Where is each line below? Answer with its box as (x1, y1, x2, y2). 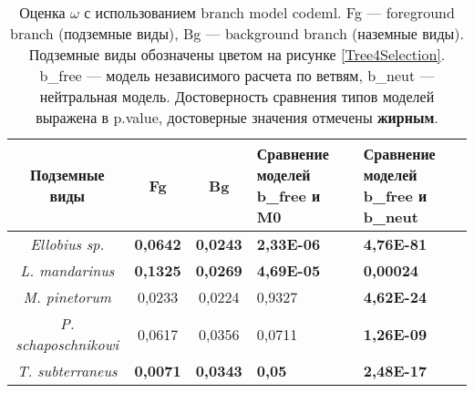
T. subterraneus (16, 360, 118, 381)
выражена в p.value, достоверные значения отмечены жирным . (36, 107, 438, 128)
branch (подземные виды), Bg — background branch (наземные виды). (10, 23, 464, 44)
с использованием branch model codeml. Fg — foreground (84, 2, 455, 23)
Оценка (19, 2, 66, 23)
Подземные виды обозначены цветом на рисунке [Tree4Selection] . (28, 44, 446, 65)
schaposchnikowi (15, 334, 119, 355)
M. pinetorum (23, 286, 111, 307)
